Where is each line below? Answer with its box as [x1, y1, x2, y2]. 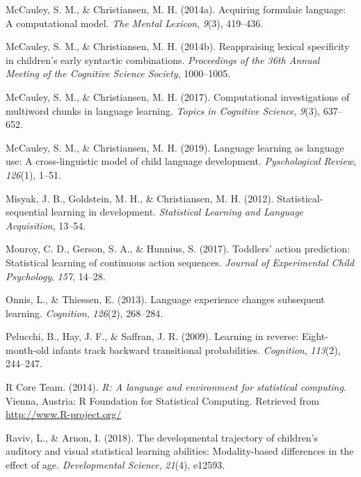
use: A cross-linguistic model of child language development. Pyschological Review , [6, 154, 356, 168]
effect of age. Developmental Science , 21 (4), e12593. [6, 458, 225, 472]
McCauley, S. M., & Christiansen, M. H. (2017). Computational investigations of [6, 89, 350, 104]
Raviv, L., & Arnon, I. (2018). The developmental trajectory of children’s [6, 430, 319, 444]
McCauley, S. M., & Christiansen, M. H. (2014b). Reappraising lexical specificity [6, 39, 350, 54]
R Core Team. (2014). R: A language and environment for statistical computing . [6, 380, 346, 394]
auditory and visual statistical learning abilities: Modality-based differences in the [6, 444, 354, 458]
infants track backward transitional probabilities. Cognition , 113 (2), [52, 342, 341, 357]
